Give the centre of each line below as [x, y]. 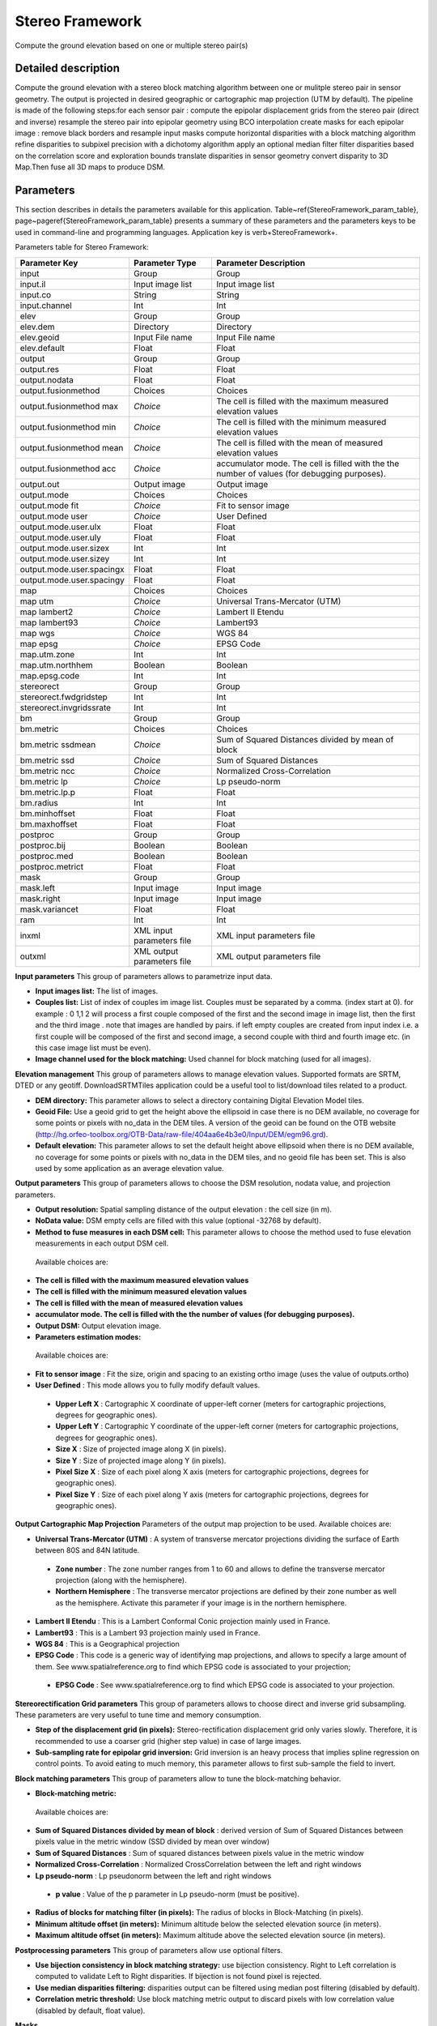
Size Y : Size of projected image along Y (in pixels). [141, 1460]
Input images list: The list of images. [97, 991]
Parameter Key [49, 263]
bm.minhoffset [48, 813]
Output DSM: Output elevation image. [98, 1326]
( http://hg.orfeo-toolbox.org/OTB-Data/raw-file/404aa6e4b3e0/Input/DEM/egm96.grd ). [182, 1134]
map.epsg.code [50, 675]
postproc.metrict [52, 866]
